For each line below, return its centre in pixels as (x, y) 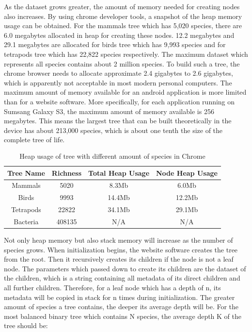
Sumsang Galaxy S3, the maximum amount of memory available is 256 (109, 111)
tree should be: (26, 325)
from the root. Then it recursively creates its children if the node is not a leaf (119, 259)
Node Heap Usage (187, 173)
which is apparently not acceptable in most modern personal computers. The (118, 82)
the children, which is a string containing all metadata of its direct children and (122, 278)
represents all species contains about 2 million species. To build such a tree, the (122, 63)
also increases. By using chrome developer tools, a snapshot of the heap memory (123, 16)
